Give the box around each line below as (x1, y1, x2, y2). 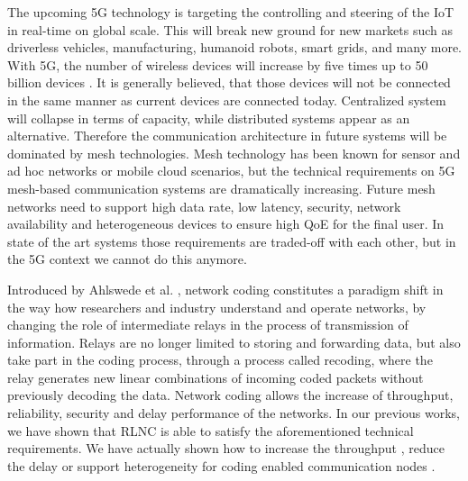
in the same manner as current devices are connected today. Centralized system (7, 90, 446, 109)
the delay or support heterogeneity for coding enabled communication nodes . (7, 456, 436, 475)
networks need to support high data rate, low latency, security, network (7, 196, 401, 215)
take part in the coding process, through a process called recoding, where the (7, 350, 433, 369)
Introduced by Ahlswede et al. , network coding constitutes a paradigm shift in (7, 279, 444, 298)
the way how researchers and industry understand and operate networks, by (7, 297, 427, 316)
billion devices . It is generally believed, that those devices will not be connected (7, 73, 451, 92)
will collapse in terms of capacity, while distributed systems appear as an (7, 108, 410, 127)
